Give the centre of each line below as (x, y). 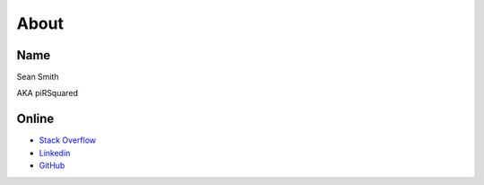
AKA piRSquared (48, 93)
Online (35, 119)
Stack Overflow (68, 140)
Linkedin (55, 153)
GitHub (52, 165)
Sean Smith (38, 77)
